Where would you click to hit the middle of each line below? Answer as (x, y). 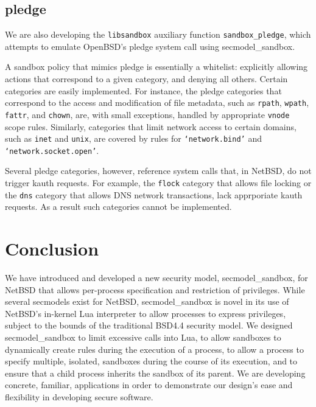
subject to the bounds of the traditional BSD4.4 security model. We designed (149, 325)
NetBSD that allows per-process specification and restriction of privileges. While (155, 289)
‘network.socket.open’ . (52, 150)
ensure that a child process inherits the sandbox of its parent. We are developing (155, 373)
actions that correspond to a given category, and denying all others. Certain (146, 79)
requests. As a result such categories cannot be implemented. (118, 207)
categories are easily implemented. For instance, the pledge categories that (143, 90)
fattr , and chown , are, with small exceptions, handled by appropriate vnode (147, 114)
